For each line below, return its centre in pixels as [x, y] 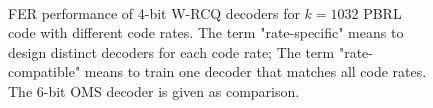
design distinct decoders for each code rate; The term [171, 51]
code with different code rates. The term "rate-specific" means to [206, 32]
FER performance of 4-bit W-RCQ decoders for [154, 12]
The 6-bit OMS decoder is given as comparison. [154, 90]
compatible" [44, 71]
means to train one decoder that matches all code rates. [255, 71]
